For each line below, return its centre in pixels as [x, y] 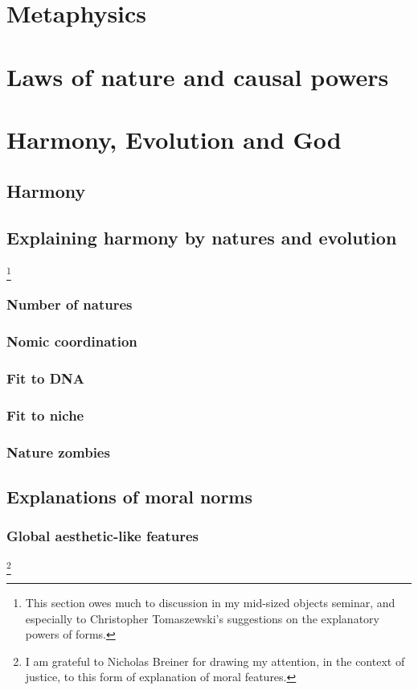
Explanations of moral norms [130, 497]
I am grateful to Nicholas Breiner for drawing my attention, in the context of [215, 661]
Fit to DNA [45, 378]
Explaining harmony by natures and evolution [202, 238]
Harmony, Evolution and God [174, 139]
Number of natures [70, 304]
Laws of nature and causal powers [198, 76]
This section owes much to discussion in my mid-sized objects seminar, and [210, 602]
